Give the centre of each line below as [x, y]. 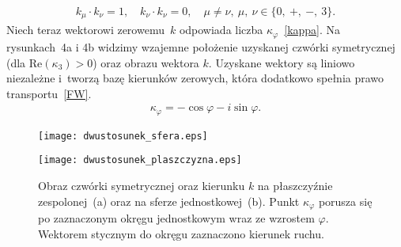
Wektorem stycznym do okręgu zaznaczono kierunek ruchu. [181, 233]
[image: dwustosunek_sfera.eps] [123, 136]
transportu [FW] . [49, 93]
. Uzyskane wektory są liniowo [282, 62]
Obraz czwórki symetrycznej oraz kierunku [142, 186]
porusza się [345, 201]
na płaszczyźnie [295, 186]
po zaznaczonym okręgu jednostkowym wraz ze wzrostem [176, 218]
